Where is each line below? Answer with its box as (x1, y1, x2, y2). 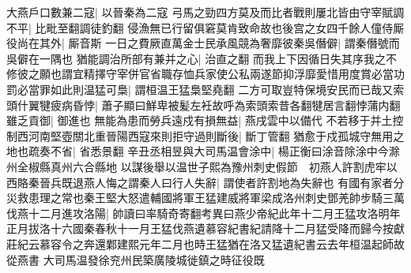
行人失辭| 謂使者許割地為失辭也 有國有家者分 (172, 174, 405, 190)
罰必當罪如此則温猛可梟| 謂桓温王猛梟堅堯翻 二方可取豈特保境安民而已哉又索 (6, 80, 405, 97)
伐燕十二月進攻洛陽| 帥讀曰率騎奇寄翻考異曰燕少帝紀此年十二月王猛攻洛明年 (6, 204, 401, 221)
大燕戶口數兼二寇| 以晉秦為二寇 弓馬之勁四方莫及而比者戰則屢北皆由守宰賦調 (6, 4, 405, 20)
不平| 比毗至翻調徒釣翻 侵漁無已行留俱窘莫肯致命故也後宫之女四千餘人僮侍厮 (6, 19, 405, 36)
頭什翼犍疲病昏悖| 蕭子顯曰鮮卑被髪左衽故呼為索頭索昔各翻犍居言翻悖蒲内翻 (6, 96, 401, 113)
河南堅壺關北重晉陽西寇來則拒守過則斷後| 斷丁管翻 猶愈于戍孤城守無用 (28, 127, 394, 144)
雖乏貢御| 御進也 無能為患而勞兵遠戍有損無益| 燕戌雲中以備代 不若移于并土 (6, 112, 393, 129)
